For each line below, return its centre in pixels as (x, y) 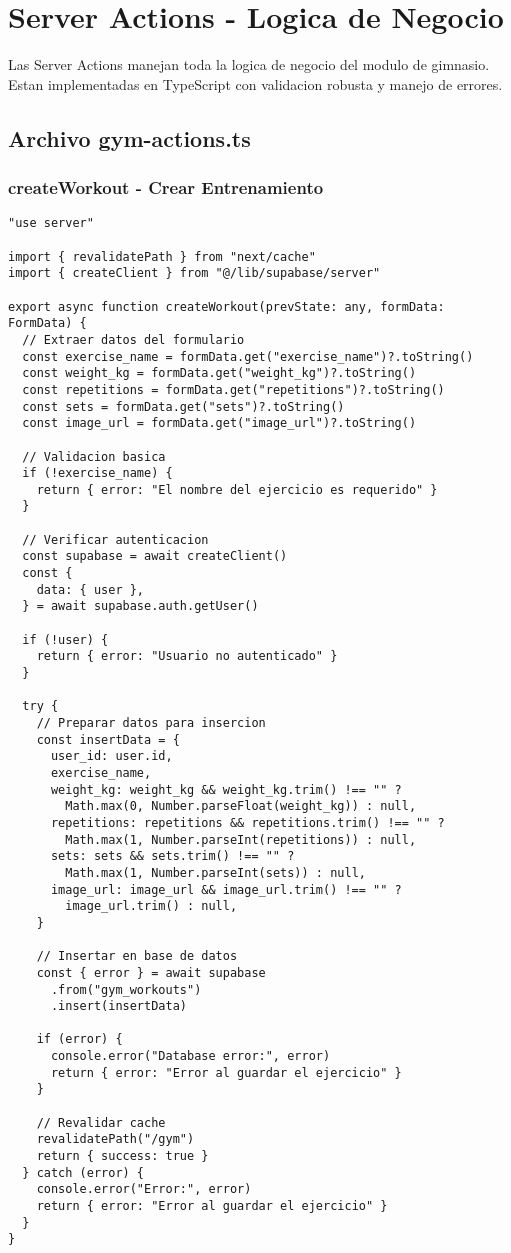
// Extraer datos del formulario (133, 339)
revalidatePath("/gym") (115, 1139)
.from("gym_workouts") (126, 989)
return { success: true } (122, 1156)
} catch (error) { (83, 1172)
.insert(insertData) (118, 1006)
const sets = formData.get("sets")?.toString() (183, 406)
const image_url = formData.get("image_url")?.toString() (219, 423)
